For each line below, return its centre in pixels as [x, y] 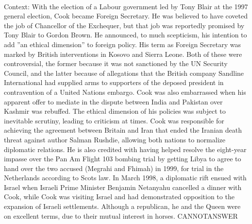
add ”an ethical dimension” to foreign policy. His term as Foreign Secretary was [122, 44]
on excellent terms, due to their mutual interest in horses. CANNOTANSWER [121, 215]
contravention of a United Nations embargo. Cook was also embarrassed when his [125, 92]
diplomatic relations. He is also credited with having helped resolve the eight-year [125, 149]
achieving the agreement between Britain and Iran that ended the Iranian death [123, 130]
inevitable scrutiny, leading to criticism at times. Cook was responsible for [114, 120]
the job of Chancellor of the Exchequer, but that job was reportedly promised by [124, 25]
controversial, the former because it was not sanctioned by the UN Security [116, 63]
